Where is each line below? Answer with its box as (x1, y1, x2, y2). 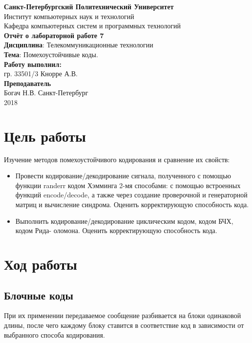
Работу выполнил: (4, 59, 62, 69)
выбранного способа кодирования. (4, 329, 105, 340)
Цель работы (4, 126, 86, 146)
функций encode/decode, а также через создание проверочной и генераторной (15, 190, 248, 200)
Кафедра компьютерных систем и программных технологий (4, 21, 181, 31)
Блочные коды (4, 287, 73, 302)
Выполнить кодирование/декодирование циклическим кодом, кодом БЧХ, (15, 215, 233, 226)
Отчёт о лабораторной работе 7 (4, 30, 104, 40)
